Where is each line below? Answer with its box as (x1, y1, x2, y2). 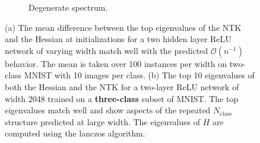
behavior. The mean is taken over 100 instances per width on (5, 57, 227, 69)
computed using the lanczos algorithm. (5, 127, 145, 139)
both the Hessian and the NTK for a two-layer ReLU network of (5, 80, 239, 93)
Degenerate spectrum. (28, 1, 108, 13)
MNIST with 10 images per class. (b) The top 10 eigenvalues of (24, 69, 255, 81)
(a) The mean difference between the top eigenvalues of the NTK (5, 21, 242, 33)
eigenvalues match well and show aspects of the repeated (5, 104, 211, 116)
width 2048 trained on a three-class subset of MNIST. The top (5, 92, 239, 104)
